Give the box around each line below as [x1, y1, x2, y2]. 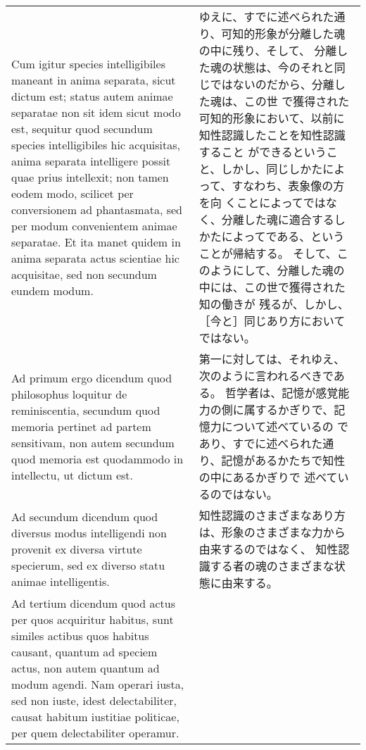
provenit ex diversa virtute [11, 540, 142, 557]
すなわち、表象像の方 [232, 177, 345, 194]
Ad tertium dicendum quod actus [11, 595, 176, 611]
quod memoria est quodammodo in [11, 450, 184, 467]
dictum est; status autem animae [11, 87, 173, 104]
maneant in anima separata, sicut [11, 71, 176, 88]
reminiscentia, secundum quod [11, 401, 160, 418]
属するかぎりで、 [244, 401, 334, 418]
